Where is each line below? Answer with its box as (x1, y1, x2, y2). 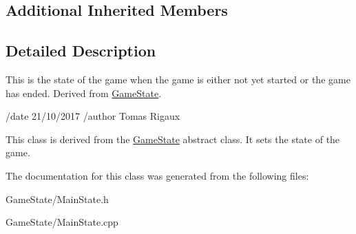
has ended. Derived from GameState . (6, 85, 162, 100)
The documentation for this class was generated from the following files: (6, 168, 309, 182)
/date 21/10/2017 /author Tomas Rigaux (6, 109, 180, 123)
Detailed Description (6, 40, 156, 61)
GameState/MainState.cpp (6, 215, 118, 229)
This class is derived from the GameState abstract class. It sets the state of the (6, 131, 340, 146)
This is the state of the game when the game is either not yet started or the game (6, 72, 350, 86)
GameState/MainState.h (6, 191, 109, 206)
